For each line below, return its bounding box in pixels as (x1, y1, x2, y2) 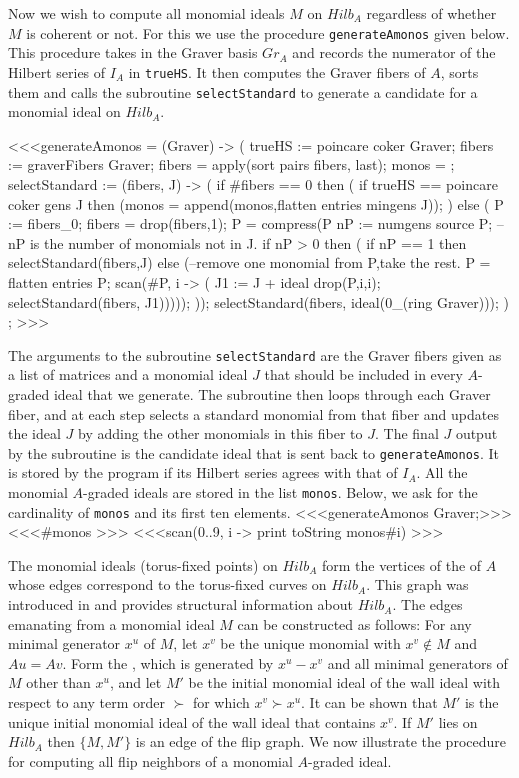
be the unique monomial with (220, 633, 401, 654)
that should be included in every (264, 364, 463, 385)
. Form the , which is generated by (62, 652, 274, 673)
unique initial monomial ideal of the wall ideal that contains (8, 711, 376, 732)
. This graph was (366, 574, 469, 595)
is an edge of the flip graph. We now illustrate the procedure (135, 731, 506, 752)
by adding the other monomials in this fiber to (78, 423, 363, 444)
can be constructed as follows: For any (237, 613, 472, 634)
